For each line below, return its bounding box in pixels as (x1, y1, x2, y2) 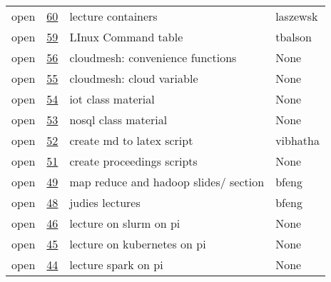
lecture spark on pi (69, 256, 163, 273)
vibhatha (275, 132, 320, 148)
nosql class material (69, 111, 168, 128)
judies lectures (69, 194, 141, 211)
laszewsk (275, 8, 318, 24)
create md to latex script (69, 132, 193, 148)
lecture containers (69, 8, 158, 24)
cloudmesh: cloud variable (69, 70, 198, 86)
